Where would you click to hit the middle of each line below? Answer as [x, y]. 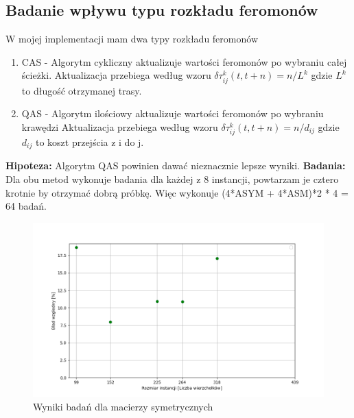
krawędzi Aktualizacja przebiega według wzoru [120, 126]
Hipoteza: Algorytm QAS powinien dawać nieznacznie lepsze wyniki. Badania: [176, 165]
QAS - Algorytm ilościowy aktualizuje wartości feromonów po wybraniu [173, 113]
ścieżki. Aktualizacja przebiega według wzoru [116, 75]
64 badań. [26, 206]
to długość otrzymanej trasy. [82, 90]
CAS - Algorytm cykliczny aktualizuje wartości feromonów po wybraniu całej [184, 61]
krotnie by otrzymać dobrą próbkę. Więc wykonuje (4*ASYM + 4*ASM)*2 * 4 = [177, 192]
